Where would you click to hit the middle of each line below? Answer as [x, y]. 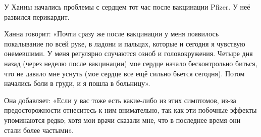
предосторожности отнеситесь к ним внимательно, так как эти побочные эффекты [130, 110]
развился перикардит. [37, 16]
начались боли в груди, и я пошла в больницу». [77, 83]
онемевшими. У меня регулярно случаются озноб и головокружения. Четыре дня [128, 53]
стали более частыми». [39, 130]
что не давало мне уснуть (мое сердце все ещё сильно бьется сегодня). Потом [124, 73]
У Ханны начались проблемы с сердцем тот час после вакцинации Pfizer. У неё [127, 7]
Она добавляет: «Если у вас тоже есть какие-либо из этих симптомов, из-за [120, 100]
